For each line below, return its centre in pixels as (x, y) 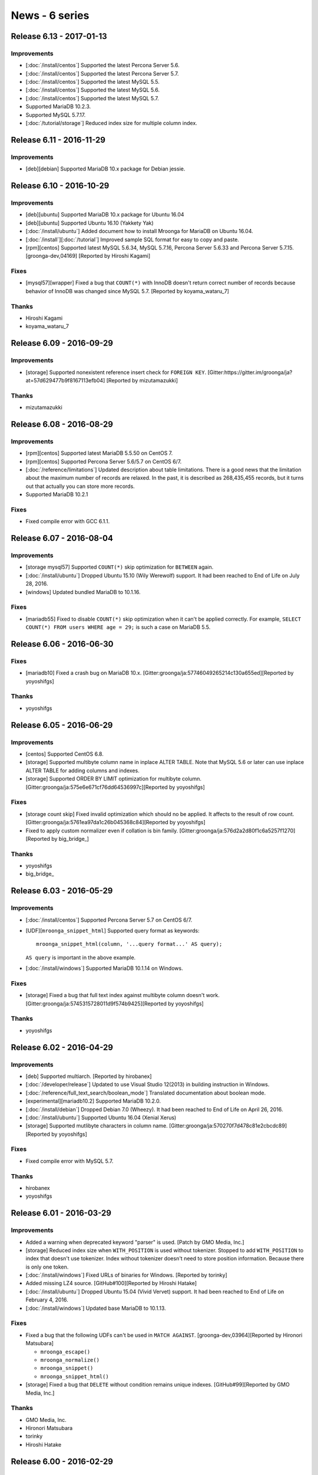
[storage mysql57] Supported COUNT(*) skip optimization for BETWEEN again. (120, 567)
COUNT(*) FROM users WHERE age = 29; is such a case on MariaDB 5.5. (118, 627)
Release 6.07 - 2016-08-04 (62, 538)
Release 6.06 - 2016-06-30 (62, 644)
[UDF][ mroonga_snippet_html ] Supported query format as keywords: (112, 930)
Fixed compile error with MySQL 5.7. (69, 1161)
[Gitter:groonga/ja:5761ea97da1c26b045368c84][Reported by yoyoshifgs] (115, 822)
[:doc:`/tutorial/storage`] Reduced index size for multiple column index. (111, 123)
